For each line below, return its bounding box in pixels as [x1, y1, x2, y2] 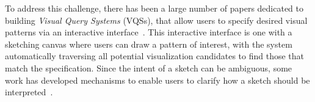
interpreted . [5, 86, 53, 98]
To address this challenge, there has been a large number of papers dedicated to [5, 2, 304, 14]
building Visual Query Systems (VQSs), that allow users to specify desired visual [5, 13, 308, 26]
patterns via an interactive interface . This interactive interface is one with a [5, 26, 292, 38]
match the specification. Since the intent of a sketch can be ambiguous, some [5, 61, 292, 74]
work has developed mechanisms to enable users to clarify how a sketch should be [5, 73, 310, 86]
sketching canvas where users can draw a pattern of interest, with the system [5, 37, 292, 50]
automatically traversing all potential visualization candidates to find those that [5, 49, 305, 62]
